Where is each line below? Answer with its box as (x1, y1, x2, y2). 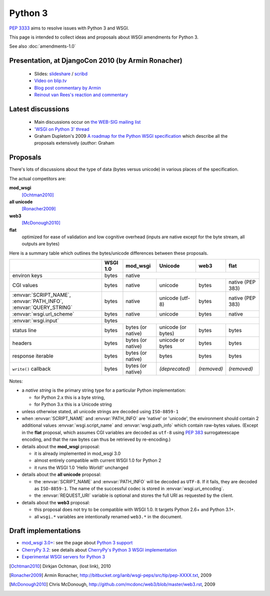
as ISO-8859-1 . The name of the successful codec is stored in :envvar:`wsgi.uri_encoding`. (34, 485, 224, 491)
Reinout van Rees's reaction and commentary (34, 92, 128, 98)
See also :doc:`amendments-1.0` (9, 43, 76, 50)
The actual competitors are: (9, 175, 66, 181)
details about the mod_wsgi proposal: (21, 443, 100, 449)
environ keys (12, 272, 42, 279)
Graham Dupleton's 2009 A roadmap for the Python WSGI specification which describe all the (34, 133, 228, 139)
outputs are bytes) (21, 241, 60, 247)
